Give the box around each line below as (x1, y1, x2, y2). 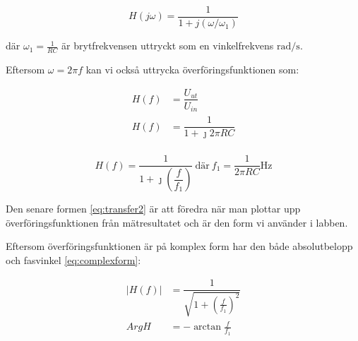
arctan (193, 322, 222, 333)
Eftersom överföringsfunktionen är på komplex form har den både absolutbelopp (6, 239, 353, 253)
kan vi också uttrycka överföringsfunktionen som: (85, 61, 299, 76)
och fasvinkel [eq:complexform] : (6, 252, 141, 267)
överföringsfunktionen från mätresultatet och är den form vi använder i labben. (6, 215, 348, 229)
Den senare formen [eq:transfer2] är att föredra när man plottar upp (6, 201, 301, 216)
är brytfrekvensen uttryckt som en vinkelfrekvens (61, 38, 274, 53)
